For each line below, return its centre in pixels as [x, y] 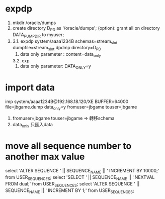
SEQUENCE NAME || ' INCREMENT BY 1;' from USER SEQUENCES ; [70, 191]
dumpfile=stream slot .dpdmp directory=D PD [57, 48]
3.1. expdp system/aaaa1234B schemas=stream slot [65, 42]
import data [30, 87]
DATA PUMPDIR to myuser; [38, 35]
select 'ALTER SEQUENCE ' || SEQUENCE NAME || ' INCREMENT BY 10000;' [82, 171]
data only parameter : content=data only [60, 55]
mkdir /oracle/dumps [34, 23]
